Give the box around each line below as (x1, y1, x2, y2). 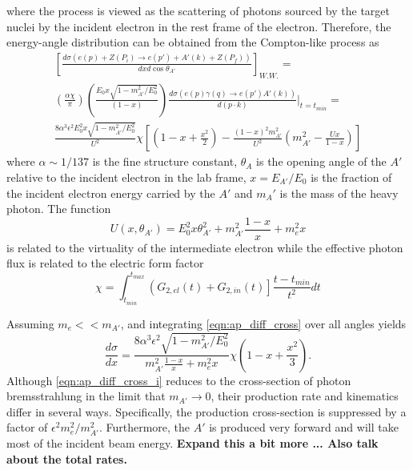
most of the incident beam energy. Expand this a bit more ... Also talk (6, 435, 379, 452)
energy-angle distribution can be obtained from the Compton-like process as (6, 34, 379, 50)
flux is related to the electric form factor (6, 255, 204, 271)
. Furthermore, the (98, 419, 190, 436)
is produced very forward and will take (209, 419, 399, 436)
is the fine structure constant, (92, 153, 238, 170)
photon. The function (6, 200, 111, 217)
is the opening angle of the (256, 153, 387, 170)
